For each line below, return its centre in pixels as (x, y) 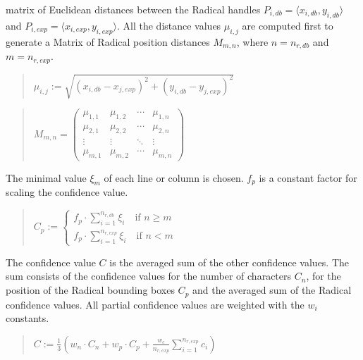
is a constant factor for (308, 177)
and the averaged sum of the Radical (272, 290)
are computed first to (288, 25)
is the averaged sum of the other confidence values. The (229, 262)
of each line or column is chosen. (174, 177)
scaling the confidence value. (67, 192)
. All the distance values (169, 25)
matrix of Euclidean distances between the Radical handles (133, 9)
